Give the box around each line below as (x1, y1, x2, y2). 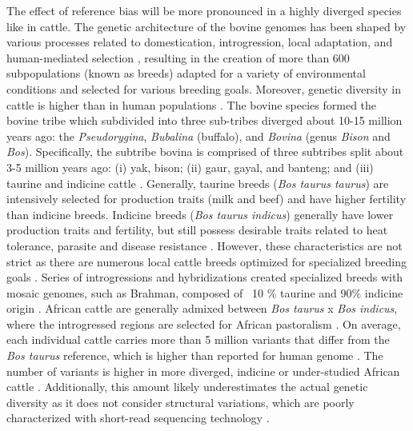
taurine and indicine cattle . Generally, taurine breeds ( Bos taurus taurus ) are (6, 174, 389, 191)
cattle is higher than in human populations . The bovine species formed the (6, 96, 377, 113)
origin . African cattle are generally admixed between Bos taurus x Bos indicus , (6, 300, 398, 317)
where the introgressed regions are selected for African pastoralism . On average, (6, 315, 401, 332)
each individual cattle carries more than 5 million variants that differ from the (6, 331, 390, 348)
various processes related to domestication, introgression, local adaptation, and (6, 34, 393, 50)
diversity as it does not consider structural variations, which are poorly (6, 393, 355, 410)
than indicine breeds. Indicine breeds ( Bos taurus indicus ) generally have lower (6, 206, 394, 222)
